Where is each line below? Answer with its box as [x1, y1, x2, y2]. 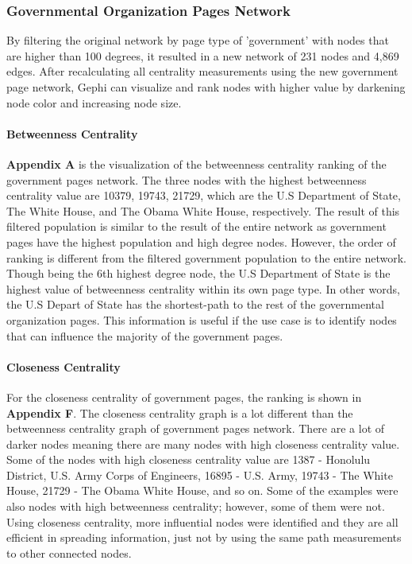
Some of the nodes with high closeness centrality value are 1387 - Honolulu [6, 451, 371, 468]
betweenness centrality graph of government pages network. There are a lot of [6, 420, 385, 437]
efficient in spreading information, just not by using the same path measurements [6, 529, 402, 546]
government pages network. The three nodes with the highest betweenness [6, 171, 367, 188]
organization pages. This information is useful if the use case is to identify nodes [6, 311, 397, 328]
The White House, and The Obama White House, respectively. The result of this [6, 202, 400, 219]
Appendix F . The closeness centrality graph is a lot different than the [6, 404, 353, 421]
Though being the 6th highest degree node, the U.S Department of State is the [6, 265, 391, 282]
